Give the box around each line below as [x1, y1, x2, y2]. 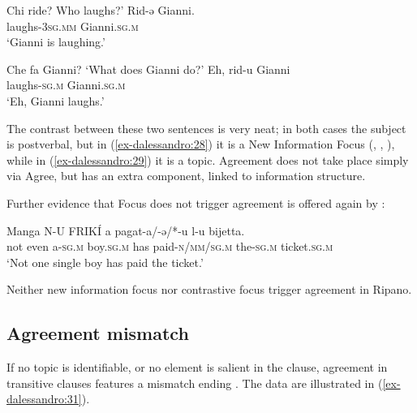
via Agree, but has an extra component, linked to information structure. [6, 167, 366, 184]
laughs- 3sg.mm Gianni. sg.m [6, 17, 139, 34]
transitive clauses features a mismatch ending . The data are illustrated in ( [6, 374, 383, 391]
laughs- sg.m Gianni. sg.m [6, 76, 126, 93]
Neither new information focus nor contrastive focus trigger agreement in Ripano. [6, 281, 412, 298]
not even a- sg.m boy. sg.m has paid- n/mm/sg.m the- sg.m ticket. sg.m [6, 238, 333, 255]
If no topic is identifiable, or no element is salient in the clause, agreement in [6, 359, 388, 376]
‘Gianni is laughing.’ [6, 33, 105, 50]
